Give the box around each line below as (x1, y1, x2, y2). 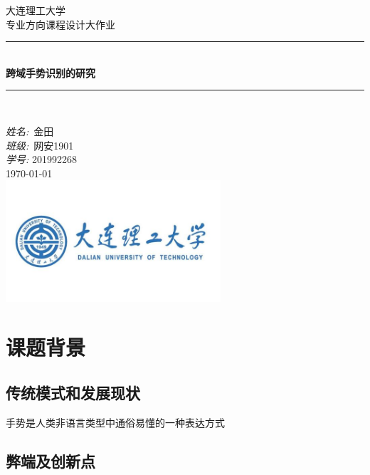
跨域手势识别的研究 (6, 65, 95, 80)
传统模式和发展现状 (6, 381, 140, 403)
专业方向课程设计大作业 (6, 16, 115, 31)
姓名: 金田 (6, 123, 54, 138)
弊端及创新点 (6, 449, 95, 471)
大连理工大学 (6, 3, 65, 17)
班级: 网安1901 (6, 137, 74, 152)
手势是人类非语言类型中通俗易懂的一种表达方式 (6, 414, 225, 429)
